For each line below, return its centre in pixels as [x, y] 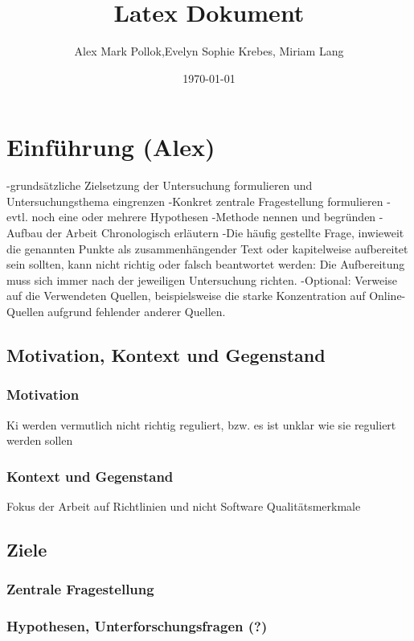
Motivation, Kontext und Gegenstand [166, 354]
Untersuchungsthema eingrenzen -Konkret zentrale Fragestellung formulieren [195, 201]
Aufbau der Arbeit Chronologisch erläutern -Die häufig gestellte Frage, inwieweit [205, 233]
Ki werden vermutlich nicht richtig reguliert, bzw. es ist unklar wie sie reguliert [201, 424]
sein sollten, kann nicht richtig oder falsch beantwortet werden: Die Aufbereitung [206, 264]
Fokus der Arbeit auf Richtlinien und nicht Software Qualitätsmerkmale [184, 506]
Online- [387, 296]
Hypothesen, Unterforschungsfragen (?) [137, 626]
